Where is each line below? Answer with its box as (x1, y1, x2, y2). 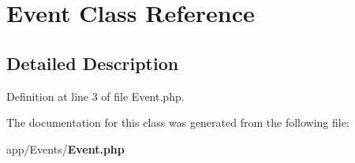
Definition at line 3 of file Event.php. (6, 87, 185, 104)
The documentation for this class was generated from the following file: (6, 114, 349, 131)
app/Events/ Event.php (6, 140, 125, 157)
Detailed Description (6, 50, 179, 75)
